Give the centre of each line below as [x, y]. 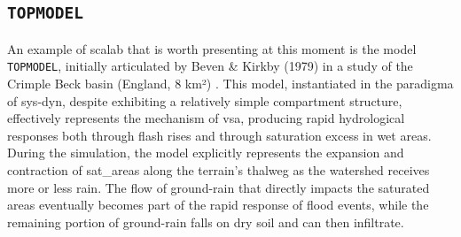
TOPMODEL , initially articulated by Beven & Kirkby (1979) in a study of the [210, 66]
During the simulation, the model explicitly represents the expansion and [206, 153]
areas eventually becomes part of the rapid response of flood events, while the [218, 205]
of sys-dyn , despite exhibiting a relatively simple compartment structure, [205, 100]
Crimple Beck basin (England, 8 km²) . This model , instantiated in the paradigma [230, 84]
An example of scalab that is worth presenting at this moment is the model [212, 48]
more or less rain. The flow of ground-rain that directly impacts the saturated [219, 187]
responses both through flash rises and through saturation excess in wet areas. [219, 135]
